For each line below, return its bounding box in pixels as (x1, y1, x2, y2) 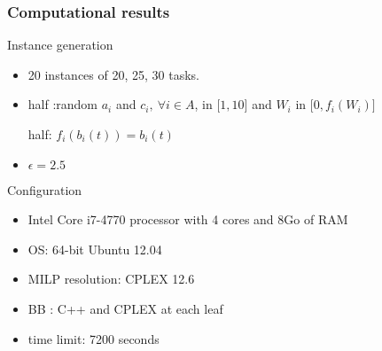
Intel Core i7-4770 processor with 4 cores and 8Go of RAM (27, 210, 348, 229)
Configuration (7, 180, 82, 199)
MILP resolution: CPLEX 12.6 (27, 269, 195, 288)
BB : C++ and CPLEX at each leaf (27, 299, 223, 317)
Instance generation (7, 35, 113, 54)
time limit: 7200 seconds (27, 329, 160, 347)
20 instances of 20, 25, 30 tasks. (27, 65, 199, 83)
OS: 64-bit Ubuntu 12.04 (27, 239, 162, 258)
